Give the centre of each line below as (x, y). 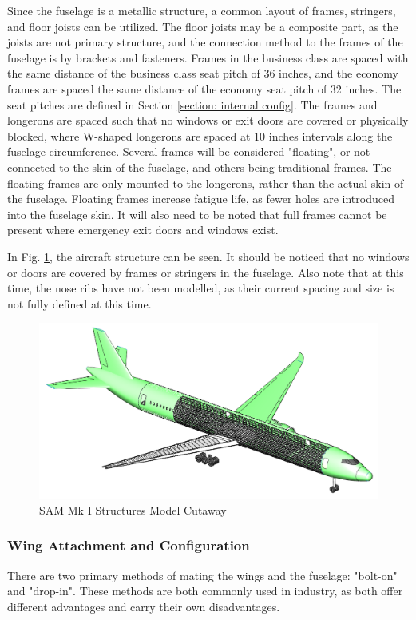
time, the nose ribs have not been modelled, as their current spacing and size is (201, 288)
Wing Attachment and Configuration (129, 545)
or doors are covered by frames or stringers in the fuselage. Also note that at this (206, 272)
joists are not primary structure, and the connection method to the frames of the (205, 42)
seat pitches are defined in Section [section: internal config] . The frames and (192, 104)
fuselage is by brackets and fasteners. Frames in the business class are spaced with (208, 57)
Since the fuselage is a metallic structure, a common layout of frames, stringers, (202, 10)
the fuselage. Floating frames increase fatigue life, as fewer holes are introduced (201, 199)
